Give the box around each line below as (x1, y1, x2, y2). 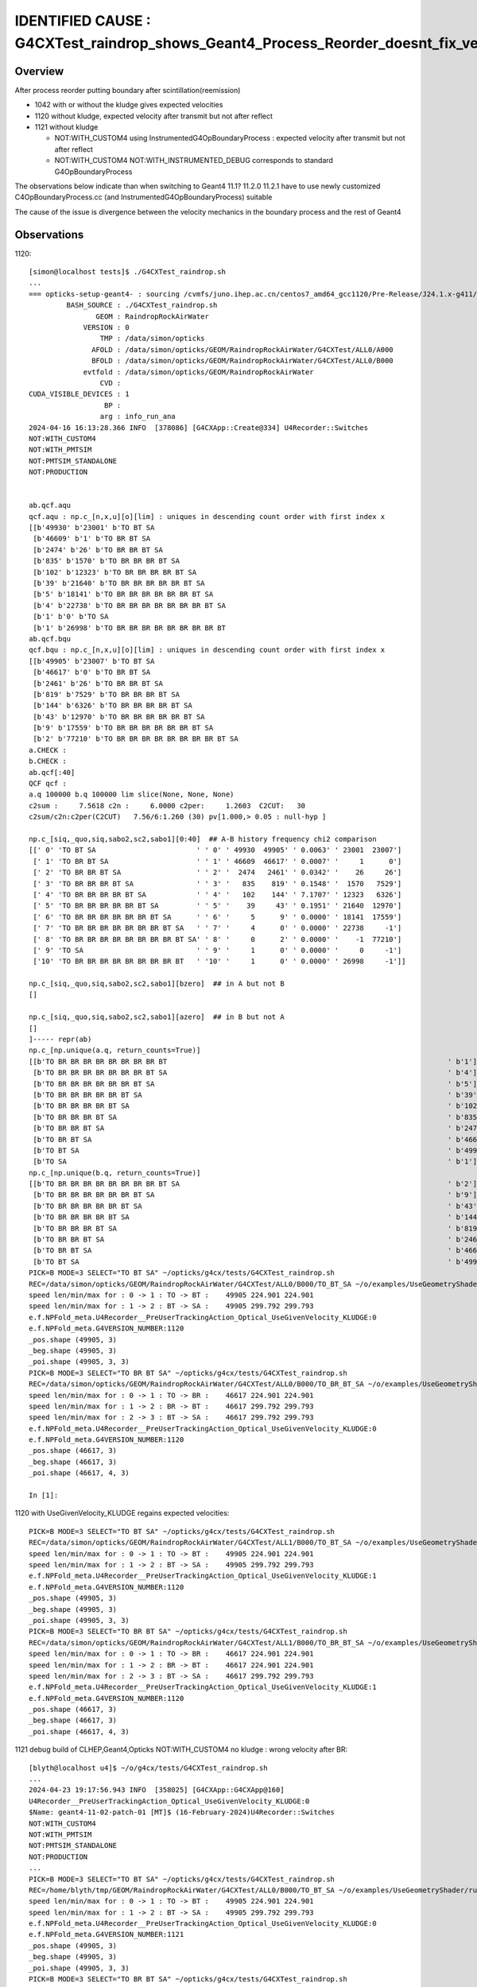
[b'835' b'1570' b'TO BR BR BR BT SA (33, 556, 180, 566)
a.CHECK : (29, 746, 67, 754)
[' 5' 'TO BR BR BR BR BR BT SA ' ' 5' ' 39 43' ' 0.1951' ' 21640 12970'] (33, 901, 402, 910)
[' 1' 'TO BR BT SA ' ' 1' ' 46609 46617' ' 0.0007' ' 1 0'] (33, 857, 402, 866)
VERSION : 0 (83, 323, 130, 332)
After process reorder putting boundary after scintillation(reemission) (14, 85, 241, 95)
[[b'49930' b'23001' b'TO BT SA (29, 523, 155, 533)
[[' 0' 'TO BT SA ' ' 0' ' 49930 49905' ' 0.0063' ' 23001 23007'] (29, 846, 402, 854)
